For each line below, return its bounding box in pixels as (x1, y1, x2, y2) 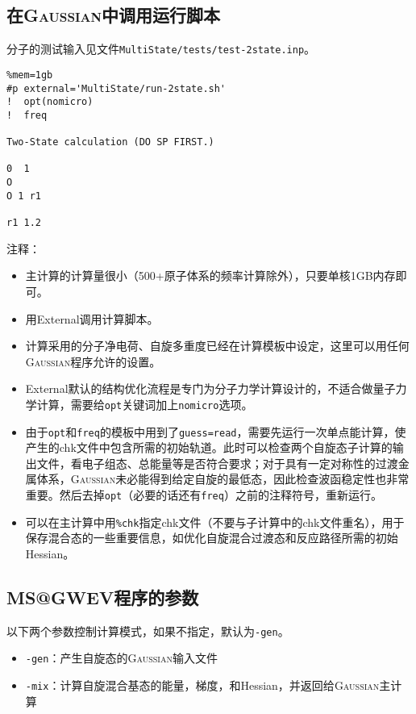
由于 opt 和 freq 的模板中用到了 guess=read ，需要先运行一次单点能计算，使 (25, 423, 406, 440)
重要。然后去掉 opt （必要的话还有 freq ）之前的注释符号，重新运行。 (25, 486, 382, 503)
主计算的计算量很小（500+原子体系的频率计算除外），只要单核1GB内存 (25, 267, 396, 284)
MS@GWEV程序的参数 (6, 584, 199, 609)
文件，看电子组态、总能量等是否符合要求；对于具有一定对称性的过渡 (36, 454, 398, 471)
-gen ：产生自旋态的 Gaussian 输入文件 (25, 649, 218, 666)
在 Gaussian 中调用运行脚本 (6, 2, 221, 27)
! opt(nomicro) (6, 96, 94, 108)
